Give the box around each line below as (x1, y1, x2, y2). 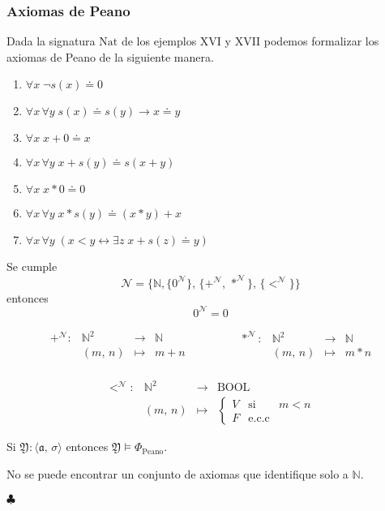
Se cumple (6, 258, 58, 275)
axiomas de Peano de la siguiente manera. (6, 48, 214, 65)
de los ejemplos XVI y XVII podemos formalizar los (121, 32, 379, 49)
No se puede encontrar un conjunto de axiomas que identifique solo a (6, 465, 349, 482)
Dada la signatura (6, 32, 96, 49)
